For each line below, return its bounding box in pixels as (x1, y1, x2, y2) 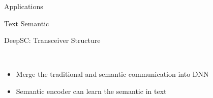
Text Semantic (4, 18, 49, 28)
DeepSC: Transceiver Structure (4, 35, 101, 45)
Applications (4, 1, 43, 11)
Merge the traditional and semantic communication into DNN (16, 69, 209, 79)
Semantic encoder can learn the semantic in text (16, 85, 167, 96)
